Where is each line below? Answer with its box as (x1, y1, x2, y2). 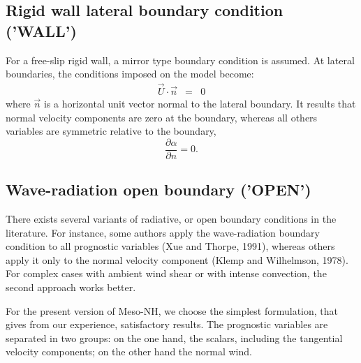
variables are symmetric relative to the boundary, (6, 124, 216, 138)
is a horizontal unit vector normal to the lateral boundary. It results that (43, 96, 356, 111)
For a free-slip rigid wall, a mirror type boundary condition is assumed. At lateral (6, 52, 355, 67)
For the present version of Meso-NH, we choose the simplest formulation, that (6, 303, 338, 318)
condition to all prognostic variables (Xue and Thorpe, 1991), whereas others (6, 239, 335, 253)
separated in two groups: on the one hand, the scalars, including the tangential (6, 330, 343, 345)
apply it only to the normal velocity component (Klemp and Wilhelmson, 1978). (6, 252, 348, 267)
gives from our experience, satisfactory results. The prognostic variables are (6, 317, 328, 332)
